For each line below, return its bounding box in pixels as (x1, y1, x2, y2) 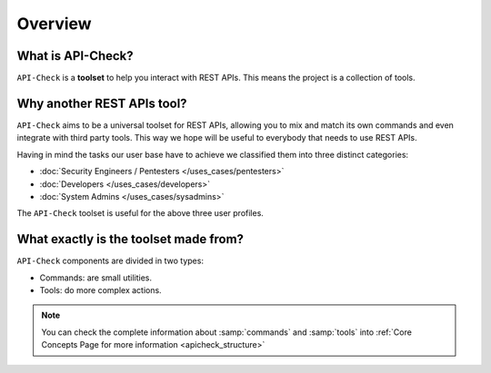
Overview (16, 14, 92, 34)
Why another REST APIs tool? (16, 95, 187, 111)
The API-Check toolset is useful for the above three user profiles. (16, 208, 264, 219)
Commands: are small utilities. (39, 272, 153, 283)
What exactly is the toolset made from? (16, 231, 245, 247)
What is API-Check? (16, 48, 134, 64)
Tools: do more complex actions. (39, 285, 163, 295)
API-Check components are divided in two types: (16, 255, 205, 267)
